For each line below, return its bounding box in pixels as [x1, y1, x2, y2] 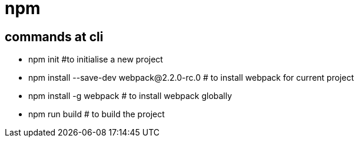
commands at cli [5, 29, 104, 44]
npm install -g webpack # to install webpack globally [28, 91, 232, 101]
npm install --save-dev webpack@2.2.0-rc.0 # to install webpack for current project [28, 72, 354, 83]
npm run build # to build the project [28, 109, 165, 120]
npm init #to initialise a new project [28, 54, 163, 65]
